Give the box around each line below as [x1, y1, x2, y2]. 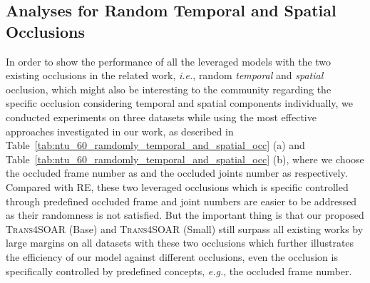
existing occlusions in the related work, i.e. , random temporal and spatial [6, 68, 324, 83]
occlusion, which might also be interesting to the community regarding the [6, 81, 332, 96]
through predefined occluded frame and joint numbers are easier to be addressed [6, 193, 357, 208]
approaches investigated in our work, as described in [6, 123, 234, 138]
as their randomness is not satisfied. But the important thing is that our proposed [6, 207, 364, 222]
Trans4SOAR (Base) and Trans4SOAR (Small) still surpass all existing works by [6, 221, 364, 236]
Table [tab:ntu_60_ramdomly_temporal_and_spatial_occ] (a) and [6, 138, 305, 153]
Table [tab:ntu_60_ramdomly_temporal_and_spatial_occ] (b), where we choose [6, 151, 364, 166]
